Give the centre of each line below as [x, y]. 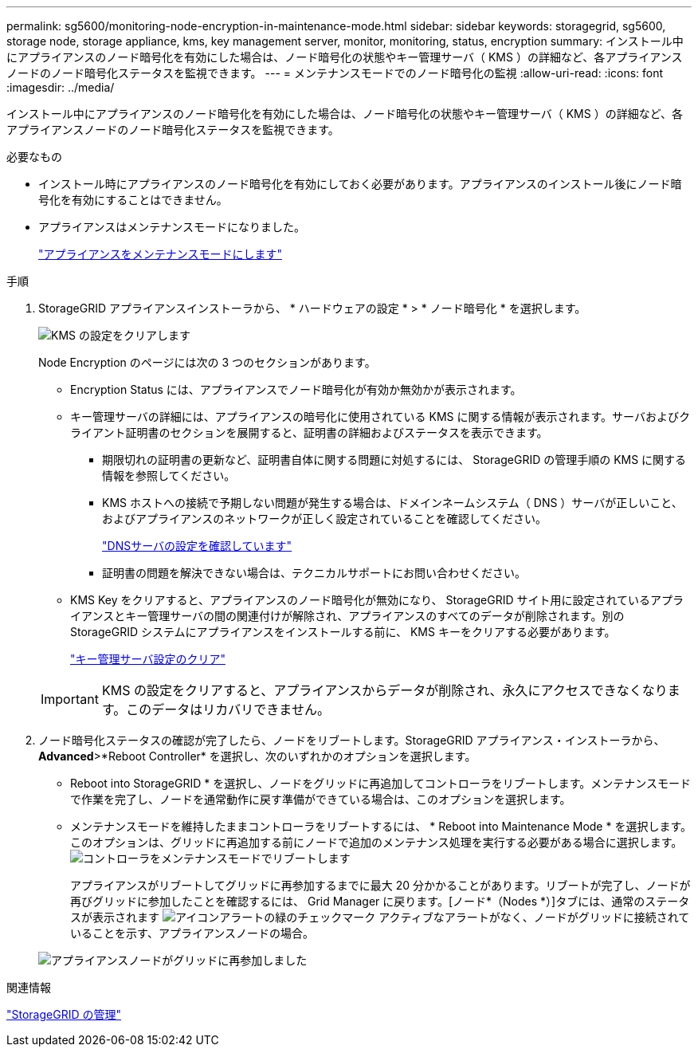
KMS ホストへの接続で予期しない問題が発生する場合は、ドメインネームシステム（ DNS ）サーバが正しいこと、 [392, 503]
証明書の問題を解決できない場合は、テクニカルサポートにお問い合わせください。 [314, 573]
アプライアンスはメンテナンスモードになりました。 [172, 227]
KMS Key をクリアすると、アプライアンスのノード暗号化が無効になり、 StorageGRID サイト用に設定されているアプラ [377, 600]
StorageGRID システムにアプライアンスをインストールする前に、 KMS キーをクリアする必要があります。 [343, 632]
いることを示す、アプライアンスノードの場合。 [192, 933]
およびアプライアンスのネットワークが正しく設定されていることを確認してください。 [324, 519]
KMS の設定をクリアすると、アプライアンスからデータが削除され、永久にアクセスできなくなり [384, 690]
